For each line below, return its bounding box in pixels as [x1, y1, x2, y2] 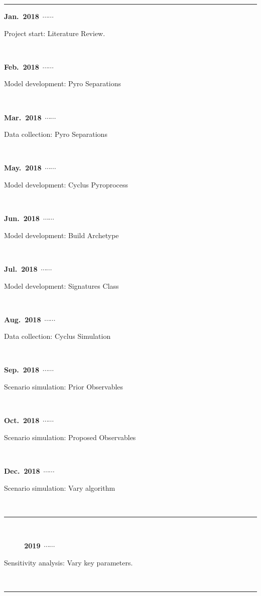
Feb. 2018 [4, 61, 39, 72]
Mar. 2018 [4, 112, 42, 122]
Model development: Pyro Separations [4, 78, 121, 89]
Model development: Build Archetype [4, 230, 119, 240]
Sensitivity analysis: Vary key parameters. [4, 557, 133, 567]
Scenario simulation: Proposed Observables [4, 432, 136, 442]
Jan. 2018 [4, 11, 39, 21]
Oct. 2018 [4, 415, 40, 426]
